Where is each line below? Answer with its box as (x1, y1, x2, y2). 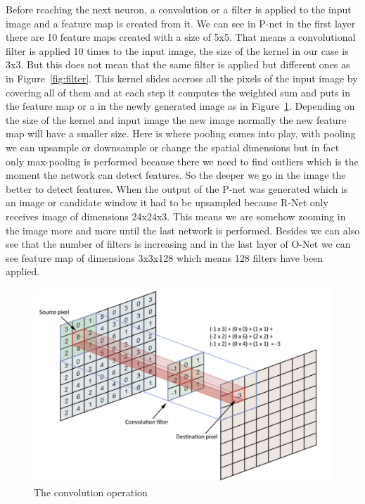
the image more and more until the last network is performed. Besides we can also (6, 222, 360, 237)
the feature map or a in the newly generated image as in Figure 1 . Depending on (6, 99, 355, 113)
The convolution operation (34, 484, 148, 499)
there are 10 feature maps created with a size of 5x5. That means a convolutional (6, 30, 356, 44)
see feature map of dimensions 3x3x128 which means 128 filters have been (6, 250, 324, 265)
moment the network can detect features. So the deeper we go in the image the (6, 168, 346, 182)
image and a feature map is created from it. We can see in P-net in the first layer (6, 15, 356, 30)
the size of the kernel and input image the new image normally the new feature (6, 112, 347, 127)
